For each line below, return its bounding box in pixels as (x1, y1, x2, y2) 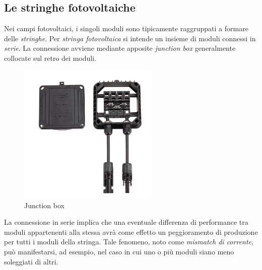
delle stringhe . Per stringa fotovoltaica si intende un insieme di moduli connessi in (4, 33, 256, 43)
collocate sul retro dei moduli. (4, 52, 96, 63)
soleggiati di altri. (4, 256, 58, 266)
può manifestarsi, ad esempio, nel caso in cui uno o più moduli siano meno (4, 246, 234, 256)
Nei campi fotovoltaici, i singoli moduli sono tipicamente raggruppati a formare (4, 23, 248, 34)
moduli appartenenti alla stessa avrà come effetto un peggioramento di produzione (4, 226, 258, 237)
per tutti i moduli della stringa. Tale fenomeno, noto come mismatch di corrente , (4, 236, 253, 247)
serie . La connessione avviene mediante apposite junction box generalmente (4, 43, 236, 53)
